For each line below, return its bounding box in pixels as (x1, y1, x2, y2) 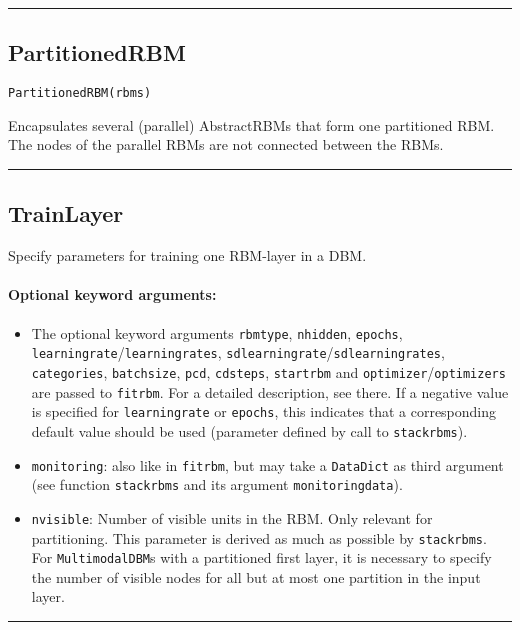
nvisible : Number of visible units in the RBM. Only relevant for (31, 507, 433, 528)
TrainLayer (8, 198, 124, 229)
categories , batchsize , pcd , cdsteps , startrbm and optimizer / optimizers (31, 361, 506, 382)
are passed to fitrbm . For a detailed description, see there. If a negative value (31, 381, 509, 402)
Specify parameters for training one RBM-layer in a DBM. (8, 245, 367, 266)
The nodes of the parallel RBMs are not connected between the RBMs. (8, 134, 444, 155)
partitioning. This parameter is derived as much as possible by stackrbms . (31, 527, 487, 548)
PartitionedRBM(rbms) (8, 86, 152, 101)
